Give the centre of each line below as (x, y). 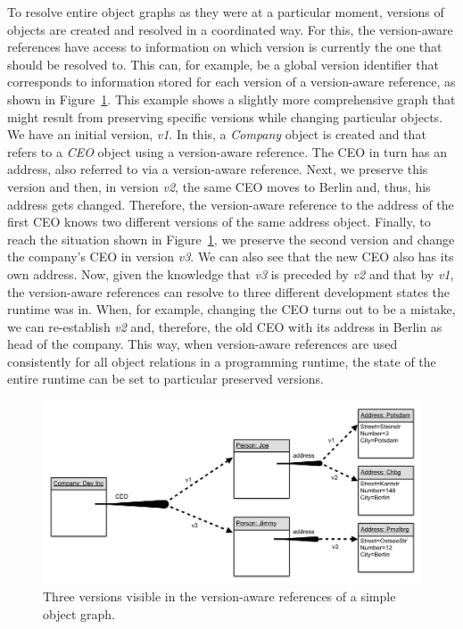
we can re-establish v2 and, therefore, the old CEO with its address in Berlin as (225, 326)
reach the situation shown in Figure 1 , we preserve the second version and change (231, 239)
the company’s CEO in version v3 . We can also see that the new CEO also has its (231, 257)
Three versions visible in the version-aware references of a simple (219, 596)
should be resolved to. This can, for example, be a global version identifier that (223, 64)
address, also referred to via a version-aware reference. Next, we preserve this (218, 169)
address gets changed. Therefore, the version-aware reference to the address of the (231, 204)
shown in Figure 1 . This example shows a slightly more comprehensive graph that (231, 99)
